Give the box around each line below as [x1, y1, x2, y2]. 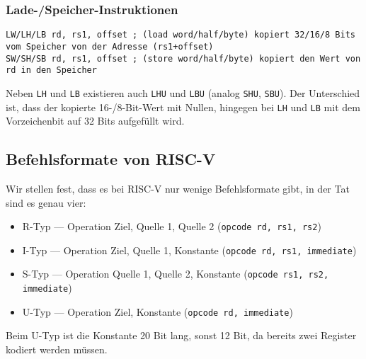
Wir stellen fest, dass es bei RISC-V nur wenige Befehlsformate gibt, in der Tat [6, 181, 350, 195]
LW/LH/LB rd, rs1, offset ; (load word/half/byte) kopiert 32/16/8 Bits [6, 30, 355, 40]
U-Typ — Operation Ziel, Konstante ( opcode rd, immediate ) [22, 304, 293, 319]
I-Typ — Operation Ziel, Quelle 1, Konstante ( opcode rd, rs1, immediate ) [22, 242, 357, 257]
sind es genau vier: [6, 195, 86, 210]
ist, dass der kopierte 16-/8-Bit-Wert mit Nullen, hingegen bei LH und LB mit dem [6, 99, 360, 114]
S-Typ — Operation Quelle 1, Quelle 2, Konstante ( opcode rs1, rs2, [22, 266, 329, 281]
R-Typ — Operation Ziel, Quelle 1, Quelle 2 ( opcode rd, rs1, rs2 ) [22, 219, 321, 234]
